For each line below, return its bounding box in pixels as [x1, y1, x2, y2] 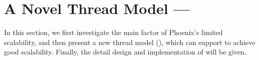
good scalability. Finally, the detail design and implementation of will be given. [4, 46, 246, 57]
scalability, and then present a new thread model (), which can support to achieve [4, 36, 255, 47]
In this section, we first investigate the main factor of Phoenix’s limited [4, 27, 223, 37]
